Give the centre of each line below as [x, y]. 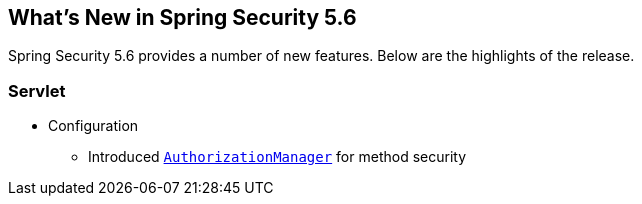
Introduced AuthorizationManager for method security [277, 157]
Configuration [93, 126]
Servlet [37, 90]
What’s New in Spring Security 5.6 [182, 17]
